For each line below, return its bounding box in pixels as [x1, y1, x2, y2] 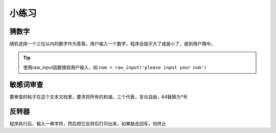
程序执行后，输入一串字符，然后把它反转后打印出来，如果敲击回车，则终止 [9, 120, 166, 126]
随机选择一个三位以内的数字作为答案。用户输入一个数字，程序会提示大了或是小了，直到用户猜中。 [9, 41, 216, 47]
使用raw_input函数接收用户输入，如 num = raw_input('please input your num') [23, 64, 207, 70]
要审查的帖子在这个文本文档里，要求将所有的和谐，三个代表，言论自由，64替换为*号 [9, 94, 188, 100]
